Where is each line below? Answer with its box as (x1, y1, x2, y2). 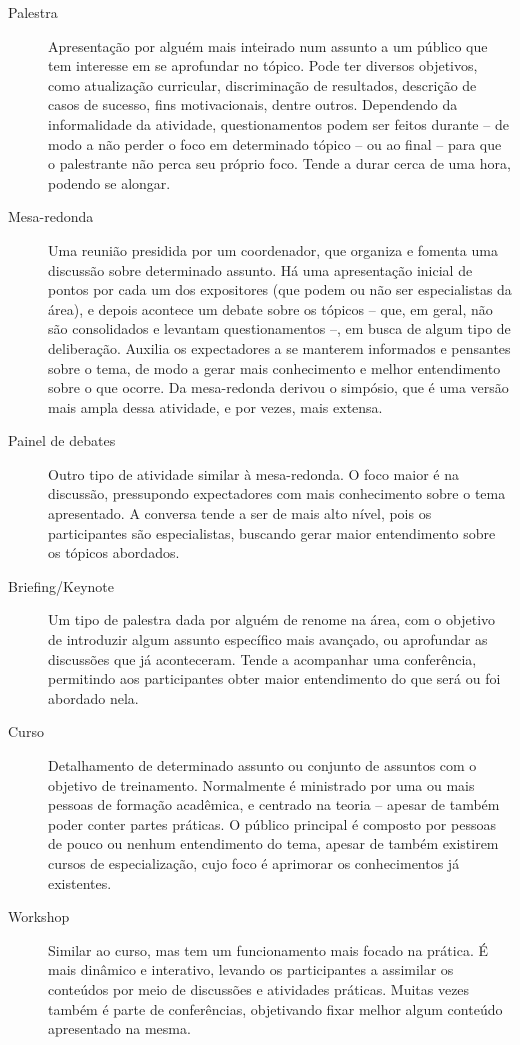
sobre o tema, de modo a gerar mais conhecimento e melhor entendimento (48, 357, 501, 378)
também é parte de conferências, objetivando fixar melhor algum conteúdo (48, 998, 503, 1019)
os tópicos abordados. (48, 542, 180, 563)
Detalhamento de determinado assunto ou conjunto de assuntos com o (48, 755, 477, 775)
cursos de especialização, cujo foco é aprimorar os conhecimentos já (48, 852, 460, 873)
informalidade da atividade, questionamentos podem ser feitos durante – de (48, 113, 509, 134)
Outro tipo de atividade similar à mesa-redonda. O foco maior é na (48, 463, 459, 484)
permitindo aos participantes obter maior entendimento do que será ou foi (48, 668, 501, 689)
